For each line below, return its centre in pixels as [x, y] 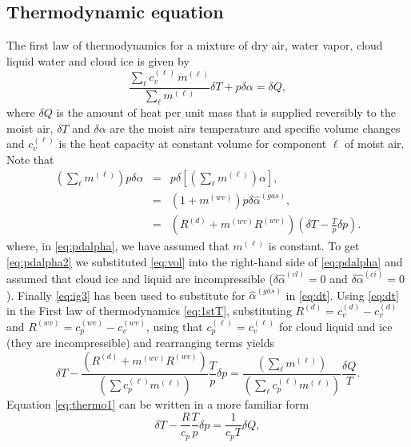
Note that [30, 159]
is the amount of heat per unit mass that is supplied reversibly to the [226, 112]
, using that [174, 326]
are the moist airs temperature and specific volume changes [255, 128]
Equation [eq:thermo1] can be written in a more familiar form [158, 404]
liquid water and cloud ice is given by [98, 60]
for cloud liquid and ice [335, 326]
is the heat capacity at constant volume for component [193, 144]
